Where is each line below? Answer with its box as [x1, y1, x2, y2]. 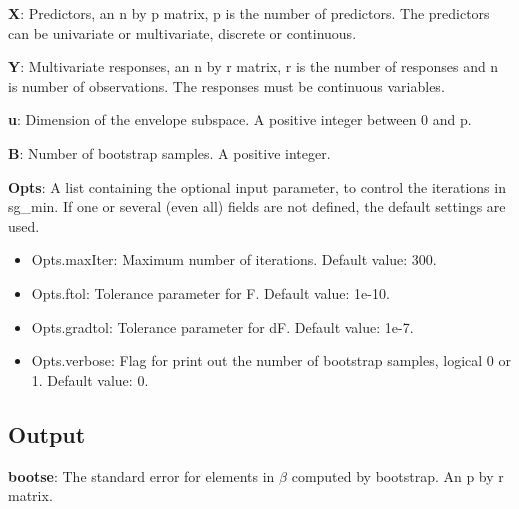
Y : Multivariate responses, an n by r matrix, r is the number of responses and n [8, 56, 499, 77]
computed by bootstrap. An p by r [291, 465, 504, 486]
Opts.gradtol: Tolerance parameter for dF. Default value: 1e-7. [31, 316, 414, 337]
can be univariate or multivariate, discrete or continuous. [8, 22, 357, 43]
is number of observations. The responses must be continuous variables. [8, 75, 445, 96]
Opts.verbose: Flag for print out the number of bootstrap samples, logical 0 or [31, 350, 511, 371]
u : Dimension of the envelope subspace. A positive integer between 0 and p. [8, 109, 472, 130]
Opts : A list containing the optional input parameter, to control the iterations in [8, 176, 506, 197]
